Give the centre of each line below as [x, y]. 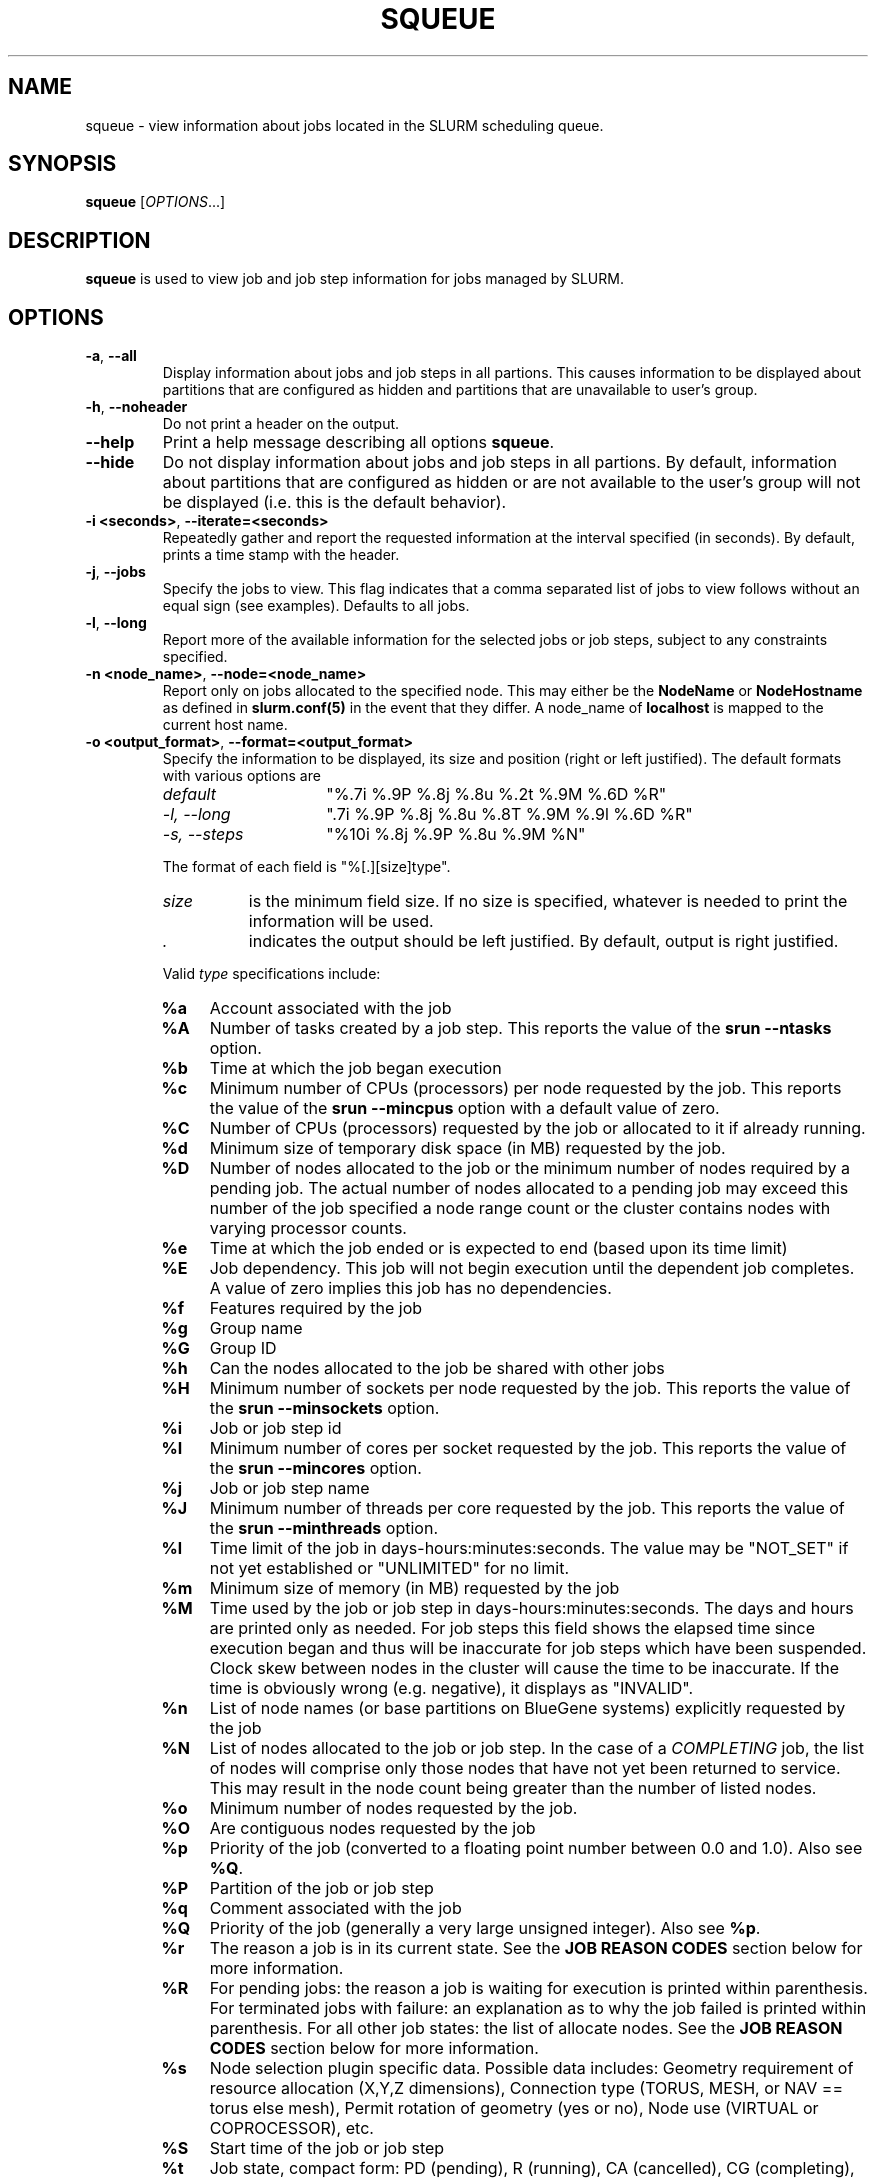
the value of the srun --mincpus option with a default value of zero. [464, 1108]
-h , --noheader [136, 407]
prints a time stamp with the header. [281, 555]
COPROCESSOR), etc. [291, 2128]
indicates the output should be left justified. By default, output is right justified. [543, 941]
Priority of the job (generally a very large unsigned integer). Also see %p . [485, 1928]
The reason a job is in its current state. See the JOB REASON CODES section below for [536, 1948]
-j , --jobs [115, 572]
